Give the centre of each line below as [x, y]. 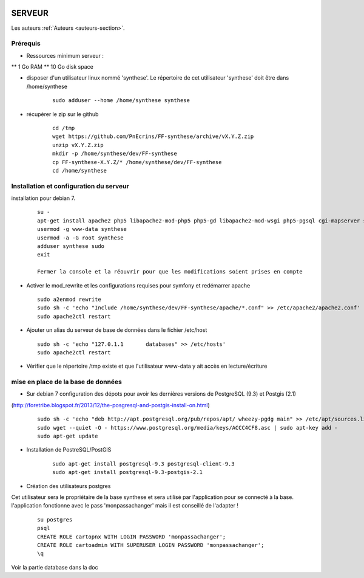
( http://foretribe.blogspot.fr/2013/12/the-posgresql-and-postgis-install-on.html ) [110, 405]
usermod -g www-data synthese [82, 229]
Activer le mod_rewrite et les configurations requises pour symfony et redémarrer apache [138, 285]
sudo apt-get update [68, 436]
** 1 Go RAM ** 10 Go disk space [52, 67]
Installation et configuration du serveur [70, 186]
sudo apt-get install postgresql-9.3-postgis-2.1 [128, 472]
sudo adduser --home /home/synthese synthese [121, 101]
